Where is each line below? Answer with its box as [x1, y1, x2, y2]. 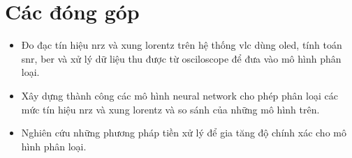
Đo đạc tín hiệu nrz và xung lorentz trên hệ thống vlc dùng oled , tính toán [21, 38, 342, 52]
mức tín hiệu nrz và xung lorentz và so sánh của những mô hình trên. [21, 102, 320, 116]
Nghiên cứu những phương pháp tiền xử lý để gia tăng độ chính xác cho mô [21, 125, 346, 140]
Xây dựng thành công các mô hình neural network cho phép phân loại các [21, 88, 338, 102]
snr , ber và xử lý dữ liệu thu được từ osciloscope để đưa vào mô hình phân [21, 51, 342, 65]
